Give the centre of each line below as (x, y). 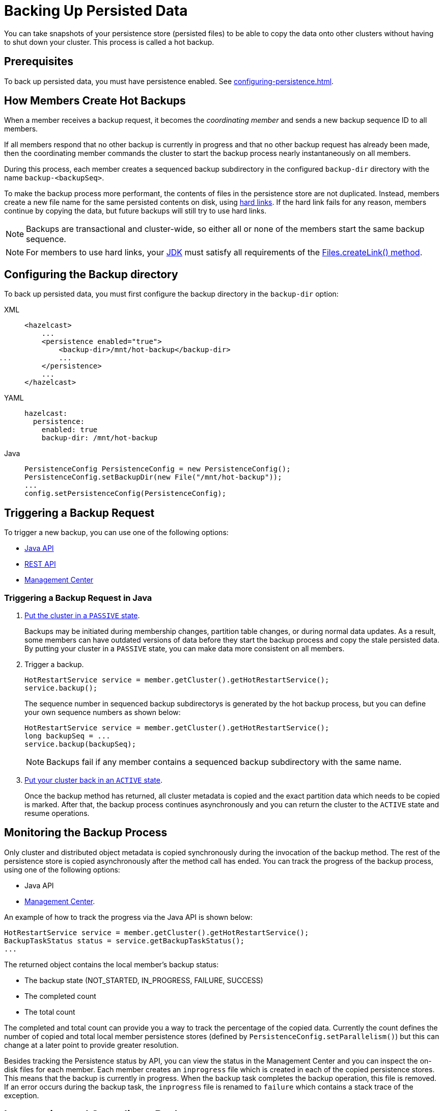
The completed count (60, 996)
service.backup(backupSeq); (80, 744)
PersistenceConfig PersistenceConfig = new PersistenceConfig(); (158, 469)
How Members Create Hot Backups (95, 101)
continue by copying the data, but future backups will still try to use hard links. (135, 211)
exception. (22, 1095)
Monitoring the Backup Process (86, 833)
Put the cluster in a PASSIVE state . (82, 615)
